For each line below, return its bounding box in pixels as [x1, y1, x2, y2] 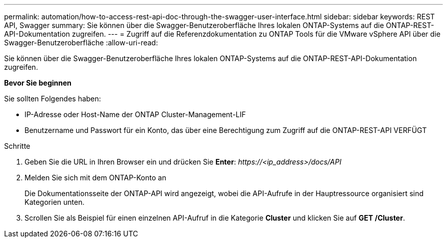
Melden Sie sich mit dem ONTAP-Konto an [24, 173, 166, 182]
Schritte [4, 142, 31, 150]
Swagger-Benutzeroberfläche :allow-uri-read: [4, 38, 158, 47]
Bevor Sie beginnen [4, 78, 72, 87]
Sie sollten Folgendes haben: [4, 94, 101, 103]
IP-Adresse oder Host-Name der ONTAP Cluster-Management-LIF [24, 110, 246, 119]
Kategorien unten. [24, 198, 85, 206]
